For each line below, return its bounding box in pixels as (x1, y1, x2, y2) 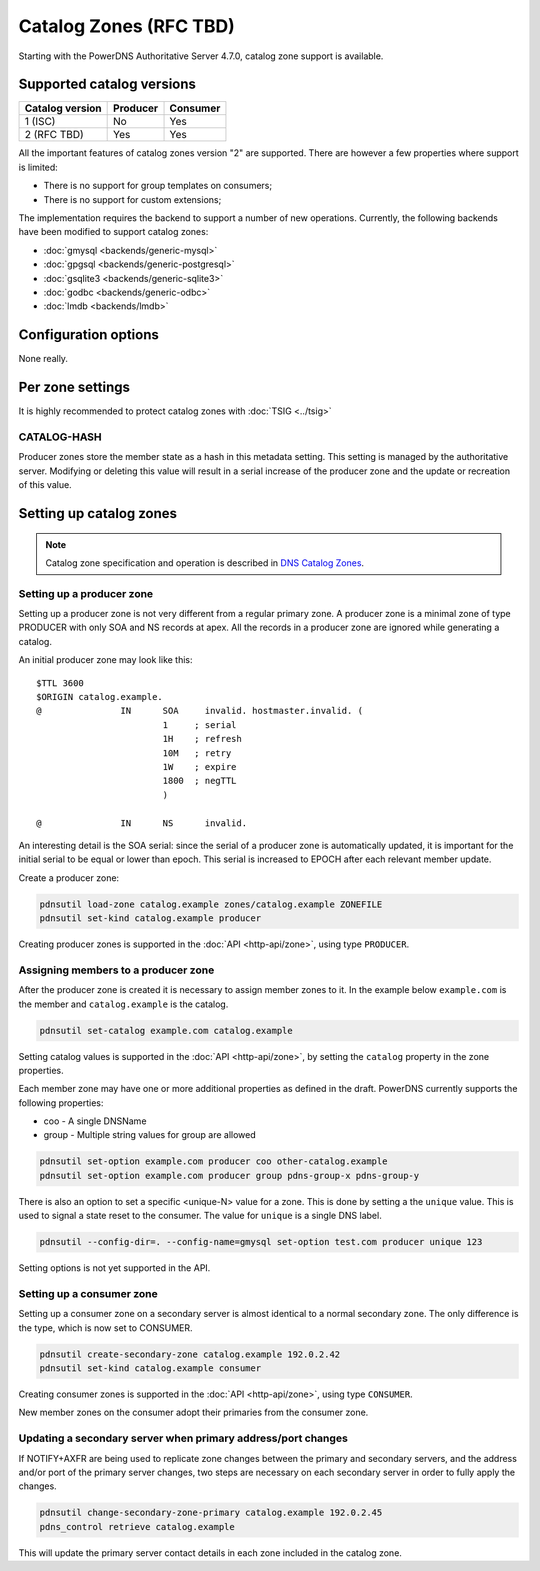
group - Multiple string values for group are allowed (43, 1129, 257, 1141)
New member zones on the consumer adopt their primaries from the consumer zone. (18, 1406, 369, 1419)
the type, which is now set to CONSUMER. (18, 1321, 194, 1334)
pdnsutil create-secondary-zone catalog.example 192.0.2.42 (39, 1348, 341, 1360)
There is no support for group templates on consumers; (43, 180, 273, 192)
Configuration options (18, 326, 160, 344)
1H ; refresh (162, 733, 242, 745)
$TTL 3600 (36, 677, 84, 689)
